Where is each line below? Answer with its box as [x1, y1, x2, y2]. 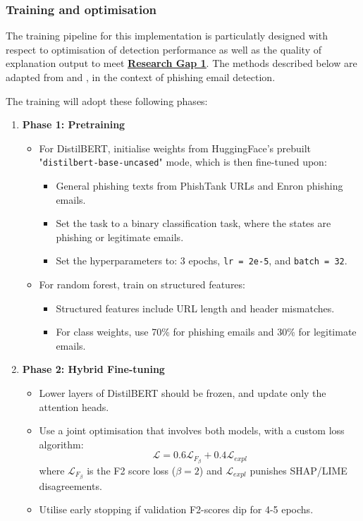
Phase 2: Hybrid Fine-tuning [22, 362, 165, 376]
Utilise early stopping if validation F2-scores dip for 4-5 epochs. [39, 502, 314, 517]
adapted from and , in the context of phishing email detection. [6, 70, 276, 84]
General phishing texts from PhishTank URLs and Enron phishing [56, 178, 343, 193]
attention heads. [39, 399, 109, 414]
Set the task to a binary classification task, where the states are [56, 216, 331, 231]
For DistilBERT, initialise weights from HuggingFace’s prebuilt [39, 140, 312, 155]
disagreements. [39, 478, 102, 493]
